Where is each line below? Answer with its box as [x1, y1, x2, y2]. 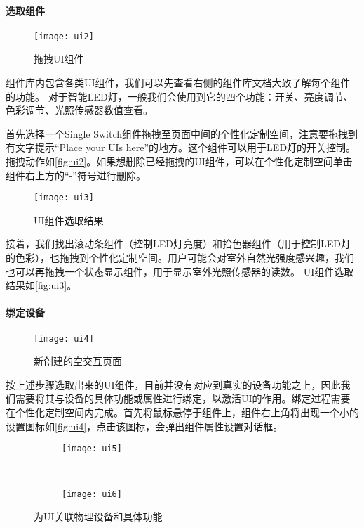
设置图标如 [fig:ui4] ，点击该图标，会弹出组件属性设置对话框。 [6, 418, 283, 433]
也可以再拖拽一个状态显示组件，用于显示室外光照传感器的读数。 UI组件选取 [6, 264, 354, 278]
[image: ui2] [34, 31, 94, 41]
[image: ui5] [62, 444, 122, 454]
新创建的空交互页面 [34, 354, 122, 368]
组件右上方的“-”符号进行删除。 [6, 167, 146, 182]
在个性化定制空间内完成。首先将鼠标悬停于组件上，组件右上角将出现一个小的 [6, 405, 359, 420]
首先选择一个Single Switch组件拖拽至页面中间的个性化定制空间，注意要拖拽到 [6, 126, 358, 141]
